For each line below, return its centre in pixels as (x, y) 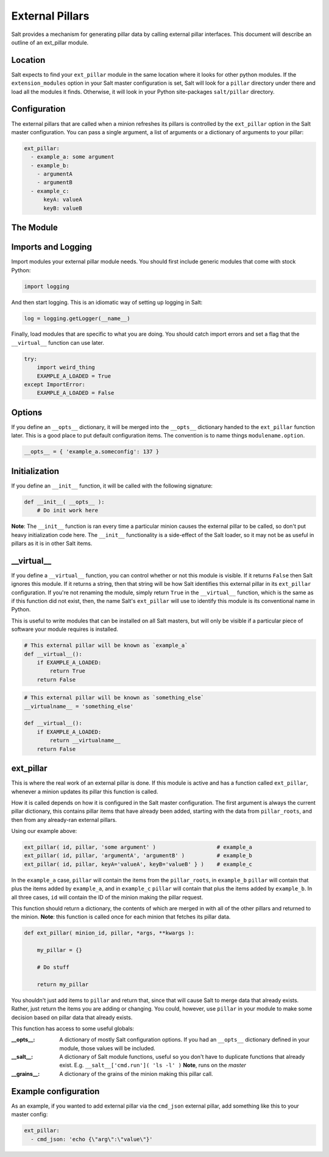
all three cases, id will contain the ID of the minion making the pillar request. (107, 897)
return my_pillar (63, 984)
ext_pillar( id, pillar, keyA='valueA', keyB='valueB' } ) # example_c (138, 864)
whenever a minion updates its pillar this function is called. (85, 791)
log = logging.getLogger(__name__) (77, 318)
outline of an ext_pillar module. (50, 42)
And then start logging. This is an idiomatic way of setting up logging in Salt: (107, 302)
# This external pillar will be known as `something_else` (114, 698)
